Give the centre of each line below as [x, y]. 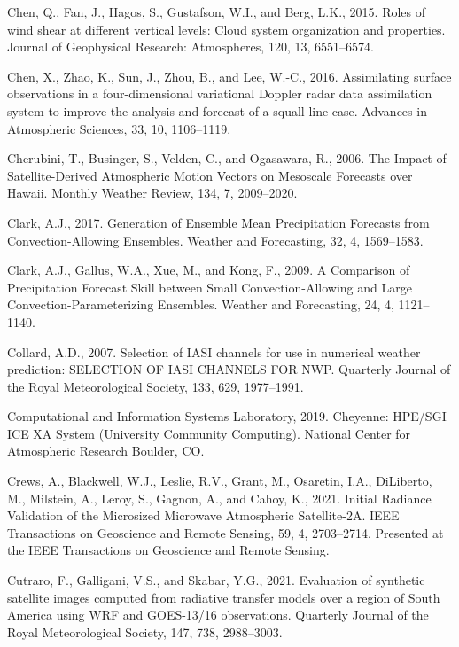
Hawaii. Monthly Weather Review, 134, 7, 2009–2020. [152, 193]
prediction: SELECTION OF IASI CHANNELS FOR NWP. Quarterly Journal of [229, 369]
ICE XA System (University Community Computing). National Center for [209, 433]
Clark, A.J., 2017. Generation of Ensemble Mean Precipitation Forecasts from [218, 222]
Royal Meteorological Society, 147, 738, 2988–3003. [145, 631]
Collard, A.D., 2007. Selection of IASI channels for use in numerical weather [214, 351]
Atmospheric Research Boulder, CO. [106, 451]
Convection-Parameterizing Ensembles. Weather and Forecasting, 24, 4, [201, 304]
